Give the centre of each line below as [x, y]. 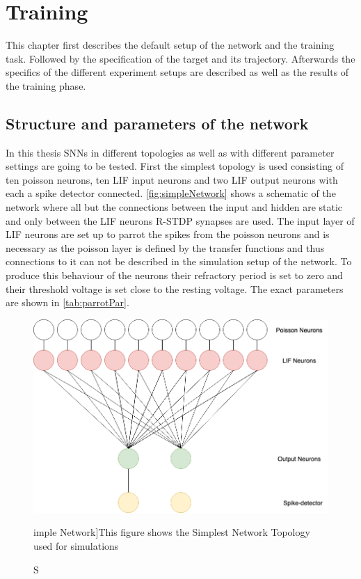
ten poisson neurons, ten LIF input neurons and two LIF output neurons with [172, 179]
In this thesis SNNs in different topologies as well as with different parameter [170, 152]
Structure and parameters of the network [157, 123]
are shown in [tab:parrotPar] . [67, 302]
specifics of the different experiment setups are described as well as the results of [177, 72]
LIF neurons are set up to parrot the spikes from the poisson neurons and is [168, 234]
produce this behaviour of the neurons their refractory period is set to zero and [174, 275]
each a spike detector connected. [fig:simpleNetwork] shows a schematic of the [171, 193]
